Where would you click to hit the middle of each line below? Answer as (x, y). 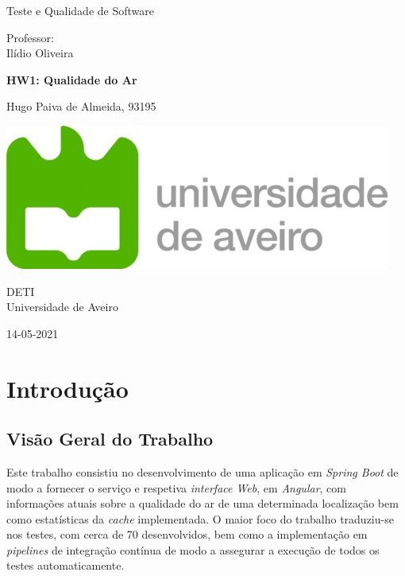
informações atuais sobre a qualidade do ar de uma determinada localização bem (202, 503)
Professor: (30, 37)
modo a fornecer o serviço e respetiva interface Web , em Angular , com (176, 487)
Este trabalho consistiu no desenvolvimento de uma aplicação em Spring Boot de (202, 471)
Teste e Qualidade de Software (80, 10)
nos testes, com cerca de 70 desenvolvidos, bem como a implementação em (187, 534)
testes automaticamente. (66, 565)
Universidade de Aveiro (62, 307)
